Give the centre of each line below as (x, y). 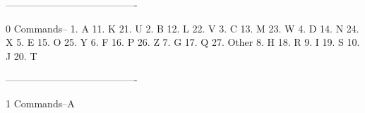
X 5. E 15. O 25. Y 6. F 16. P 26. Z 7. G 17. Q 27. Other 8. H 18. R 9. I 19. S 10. (183, 42)
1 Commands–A (40, 103)
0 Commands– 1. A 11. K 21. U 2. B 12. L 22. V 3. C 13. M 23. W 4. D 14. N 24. (182, 28)
